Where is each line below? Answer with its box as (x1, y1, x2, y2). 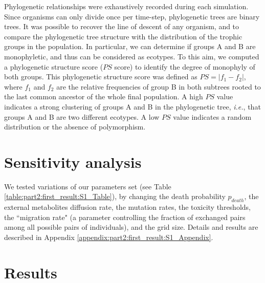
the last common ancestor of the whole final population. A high (4, 91, 203, 102)
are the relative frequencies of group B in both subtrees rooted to (56, 81, 261, 92)
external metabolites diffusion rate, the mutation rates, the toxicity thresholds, (4, 202, 251, 212)
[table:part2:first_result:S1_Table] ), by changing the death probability (4, 191, 226, 202)
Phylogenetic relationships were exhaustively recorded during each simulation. (4, 1, 249, 11)
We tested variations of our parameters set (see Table (4, 181, 171, 191)
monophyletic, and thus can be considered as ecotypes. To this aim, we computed (4, 51, 259, 61)
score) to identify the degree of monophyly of (114, 61, 255, 72)
